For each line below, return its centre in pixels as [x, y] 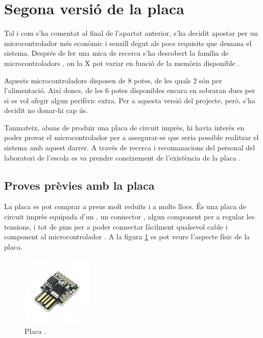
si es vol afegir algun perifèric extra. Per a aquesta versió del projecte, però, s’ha [130, 100]
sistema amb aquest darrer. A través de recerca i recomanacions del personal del [130, 148]
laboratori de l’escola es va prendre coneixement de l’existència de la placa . [123, 157]
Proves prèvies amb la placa [79, 185]
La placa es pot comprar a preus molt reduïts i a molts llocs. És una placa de [125, 206]
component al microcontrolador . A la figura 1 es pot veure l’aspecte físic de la [127, 236]
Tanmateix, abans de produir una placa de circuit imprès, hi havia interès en [124, 127]
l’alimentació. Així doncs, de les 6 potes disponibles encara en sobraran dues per [130, 90]
